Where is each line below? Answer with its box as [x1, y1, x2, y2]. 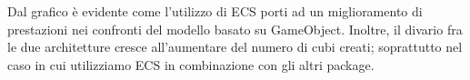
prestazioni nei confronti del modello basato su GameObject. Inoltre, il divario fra [7, 19, 463, 38]
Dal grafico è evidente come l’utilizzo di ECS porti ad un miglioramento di [7, 2, 423, 20]
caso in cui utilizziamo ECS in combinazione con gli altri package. [7, 55, 375, 74]
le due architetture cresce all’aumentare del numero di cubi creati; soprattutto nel [7, 37, 463, 56]
